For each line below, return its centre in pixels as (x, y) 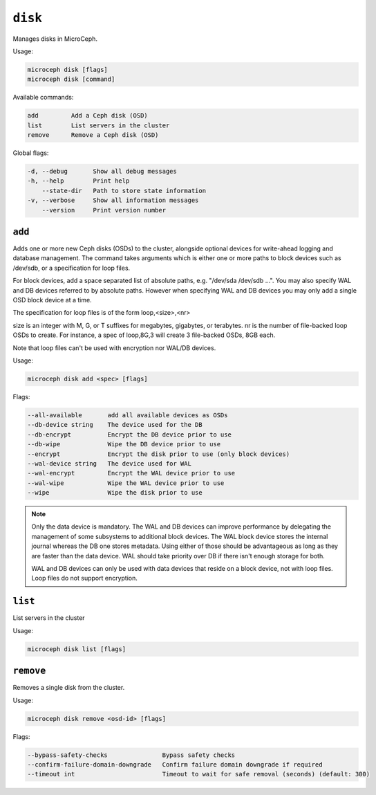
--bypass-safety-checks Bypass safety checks (131, 755)
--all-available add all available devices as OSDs (128, 415)
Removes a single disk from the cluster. (69, 688)
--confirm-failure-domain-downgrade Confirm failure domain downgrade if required (175, 764)
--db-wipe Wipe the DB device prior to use (124, 444)
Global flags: (31, 153)
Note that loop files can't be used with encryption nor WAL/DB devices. (114, 348)
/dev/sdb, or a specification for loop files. (72, 268)
